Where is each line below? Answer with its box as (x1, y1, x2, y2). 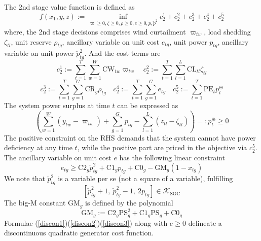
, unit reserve (11, 36, 52, 47)
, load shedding (204, 26, 251, 37)
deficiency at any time (4, 142, 72, 153)
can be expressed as (117, 100, 178, 111)
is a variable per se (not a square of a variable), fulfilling (58, 173, 233, 184)
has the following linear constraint (119, 152, 225, 162)
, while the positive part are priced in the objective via (77, 142, 247, 153)
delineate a (188, 217, 222, 228)
